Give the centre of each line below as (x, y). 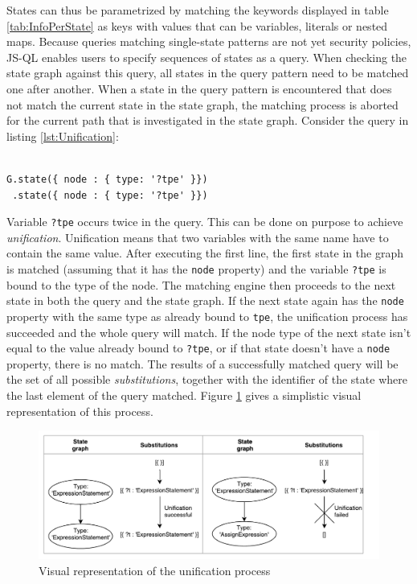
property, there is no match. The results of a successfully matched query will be (202, 363)
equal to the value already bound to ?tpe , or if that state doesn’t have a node (198, 348)
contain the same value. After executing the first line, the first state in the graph (205, 253)
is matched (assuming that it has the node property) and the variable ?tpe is (196, 268)
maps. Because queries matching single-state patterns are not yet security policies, (209, 41)
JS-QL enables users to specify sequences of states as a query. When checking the (207, 57)
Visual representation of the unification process (155, 570)
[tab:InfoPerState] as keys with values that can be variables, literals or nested (197, 25)
